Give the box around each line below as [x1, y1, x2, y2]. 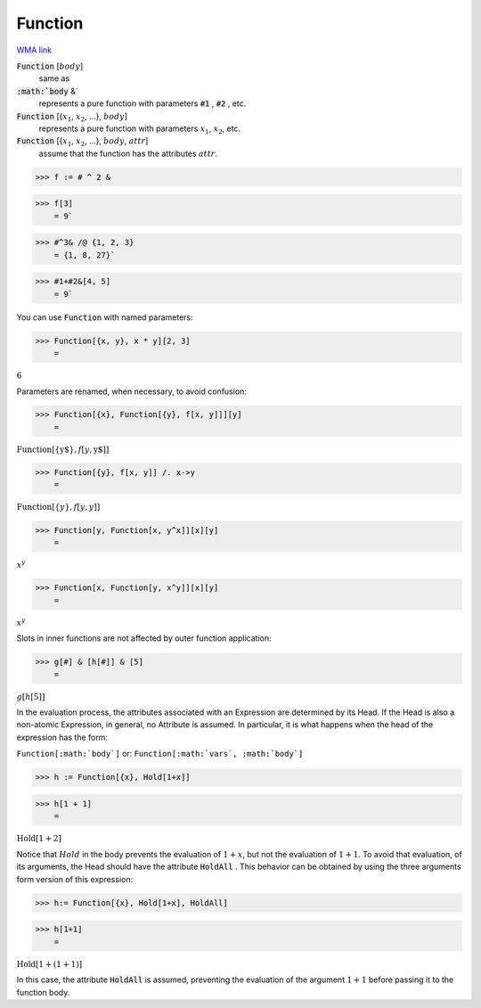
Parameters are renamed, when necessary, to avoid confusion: [16, 386, 247, 397]
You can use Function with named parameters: [16, 312, 193, 323]
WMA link [16, 45, 53, 55]
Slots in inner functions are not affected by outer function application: [16, 633, 272, 643]
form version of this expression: [16, 873, 134, 884]
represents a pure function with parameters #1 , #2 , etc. [38, 98, 247, 109]
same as [38, 73, 70, 84]
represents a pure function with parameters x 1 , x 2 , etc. [38, 123, 240, 135]
